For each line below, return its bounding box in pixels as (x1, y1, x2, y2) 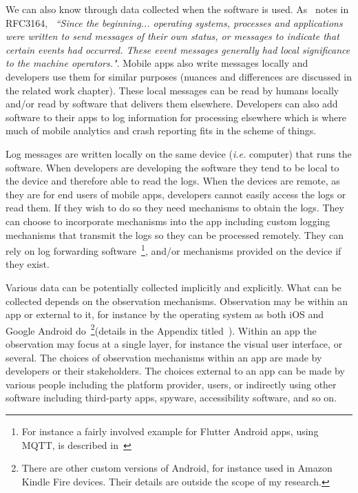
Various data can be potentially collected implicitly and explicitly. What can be (6, 280, 341, 294)
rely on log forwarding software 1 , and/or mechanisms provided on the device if (6, 242, 341, 258)
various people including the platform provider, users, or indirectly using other (6, 377, 337, 391)
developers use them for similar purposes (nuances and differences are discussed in (6, 69, 352, 83)
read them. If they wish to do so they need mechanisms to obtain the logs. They (6, 200, 344, 215)
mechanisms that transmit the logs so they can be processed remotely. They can (6, 227, 344, 242)
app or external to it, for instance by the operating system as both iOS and (6, 307, 324, 322)
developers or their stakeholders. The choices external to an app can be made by (6, 364, 345, 378)
